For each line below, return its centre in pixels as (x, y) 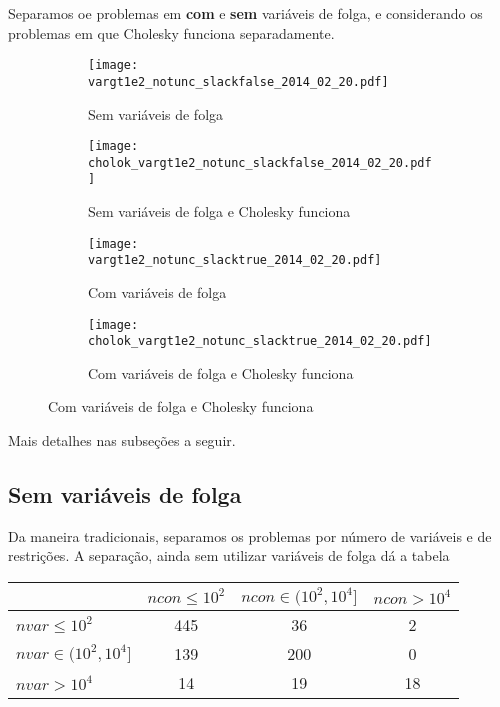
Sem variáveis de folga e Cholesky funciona (219, 211)
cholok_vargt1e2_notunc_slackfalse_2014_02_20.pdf (260, 162)
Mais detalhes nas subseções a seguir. (122, 440)
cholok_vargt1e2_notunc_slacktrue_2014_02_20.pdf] (260, 341)
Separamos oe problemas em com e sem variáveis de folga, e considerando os (245, 13)
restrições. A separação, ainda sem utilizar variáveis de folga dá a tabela (229, 555)
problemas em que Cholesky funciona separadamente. (171, 32)
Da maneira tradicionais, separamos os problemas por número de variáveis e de (250, 535)
